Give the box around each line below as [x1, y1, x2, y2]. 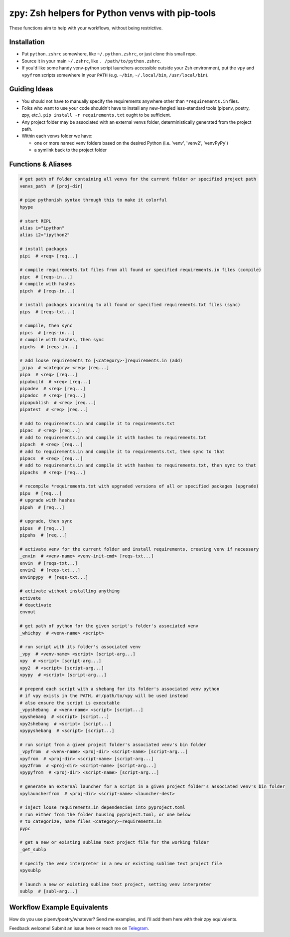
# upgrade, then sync [19, 518, 73, 524]
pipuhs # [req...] [19, 532, 67, 538]
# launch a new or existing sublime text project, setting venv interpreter [19, 881, 212, 887]
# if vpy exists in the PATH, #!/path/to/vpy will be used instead [19, 693, 188, 699]
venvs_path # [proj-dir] [19, 183, 83, 189]
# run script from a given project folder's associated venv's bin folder [19, 741, 207, 747]
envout [19, 609, 36, 615]
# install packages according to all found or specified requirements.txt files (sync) [19, 302, 241, 308]
